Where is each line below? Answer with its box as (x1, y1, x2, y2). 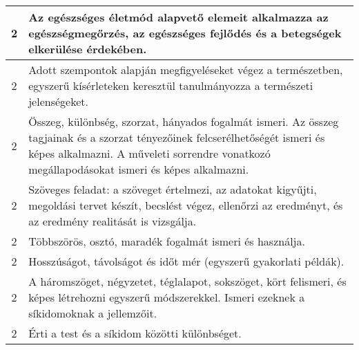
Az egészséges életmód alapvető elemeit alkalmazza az (28, 9, 329, 25)
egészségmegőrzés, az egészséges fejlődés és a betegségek (28, 25, 342, 41)
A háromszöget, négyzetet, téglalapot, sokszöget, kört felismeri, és (28, 273, 347, 289)
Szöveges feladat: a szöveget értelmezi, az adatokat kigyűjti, (28, 181, 317, 197)
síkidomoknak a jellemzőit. (28, 305, 157, 321)
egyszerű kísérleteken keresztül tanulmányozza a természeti (28, 77, 313, 93)
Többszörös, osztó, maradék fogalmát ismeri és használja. (28, 233, 305, 249)
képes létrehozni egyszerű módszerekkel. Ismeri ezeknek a (28, 289, 305, 305)
